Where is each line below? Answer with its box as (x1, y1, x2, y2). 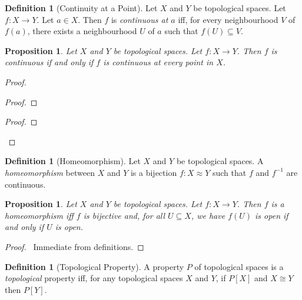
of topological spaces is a (194, 260, 284, 272)
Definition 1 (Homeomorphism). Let (5, 155, 141, 167)
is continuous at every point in (103, 56, 214, 68)
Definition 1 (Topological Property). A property (5, 260, 184, 272)
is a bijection (130, 166, 177, 178)
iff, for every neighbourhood (178, 13, 278, 25)
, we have (191, 209, 225, 221)
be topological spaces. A (176, 155, 264, 167)
